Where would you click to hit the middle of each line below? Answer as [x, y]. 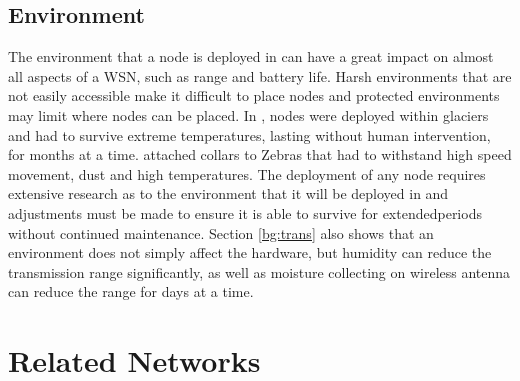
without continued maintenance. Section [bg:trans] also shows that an [221, 232]
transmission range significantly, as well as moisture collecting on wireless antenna [259, 271]
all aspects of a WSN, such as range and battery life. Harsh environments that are [260, 75]
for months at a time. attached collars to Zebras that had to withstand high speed [260, 154]
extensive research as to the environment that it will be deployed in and [228, 193]
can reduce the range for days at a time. [131, 291]
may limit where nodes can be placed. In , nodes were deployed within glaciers [248, 114]
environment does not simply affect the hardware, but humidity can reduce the [250, 252]
